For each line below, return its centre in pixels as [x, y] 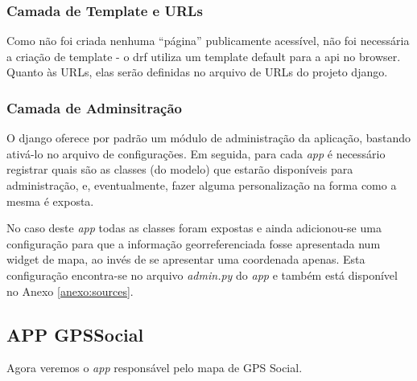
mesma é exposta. [50, 201]
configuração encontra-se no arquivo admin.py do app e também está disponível [202, 274]
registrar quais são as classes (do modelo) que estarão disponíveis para [180, 169]
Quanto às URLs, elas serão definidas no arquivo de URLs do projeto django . [197, 72]
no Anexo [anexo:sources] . [70, 291]
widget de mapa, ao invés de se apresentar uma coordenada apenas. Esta [186, 259]
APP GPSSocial [75, 334]
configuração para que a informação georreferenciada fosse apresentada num [194, 243]
